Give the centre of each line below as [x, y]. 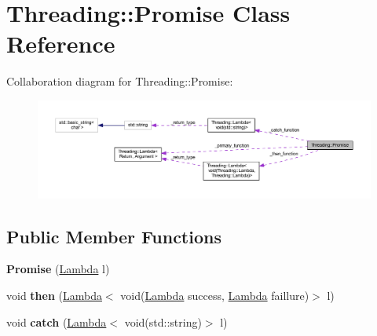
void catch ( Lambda [57, 321]
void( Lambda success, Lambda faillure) [215, 295]
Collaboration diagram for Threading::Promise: [120, 81]
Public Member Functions [114, 236]
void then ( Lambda [54, 295]
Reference [61, 44]
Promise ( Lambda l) [58, 269]
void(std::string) [163, 321]
